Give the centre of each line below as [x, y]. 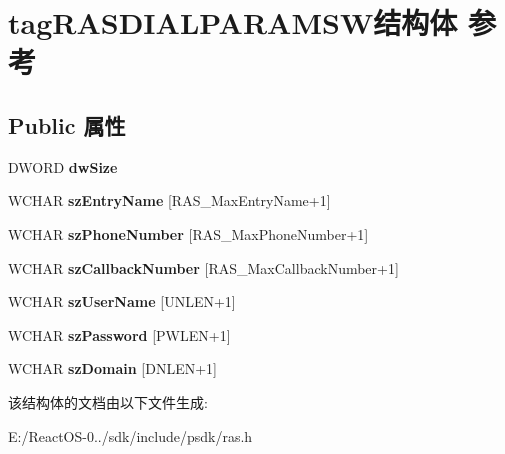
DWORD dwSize [63, 166]
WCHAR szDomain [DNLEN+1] [112, 368]
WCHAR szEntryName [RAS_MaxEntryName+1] [169, 200]
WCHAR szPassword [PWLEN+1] [119, 334]
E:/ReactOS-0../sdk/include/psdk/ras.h [130, 435]
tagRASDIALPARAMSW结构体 [233, 22]
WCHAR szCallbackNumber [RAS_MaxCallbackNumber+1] [203, 267]
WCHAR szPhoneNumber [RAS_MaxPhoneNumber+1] [188, 233]
